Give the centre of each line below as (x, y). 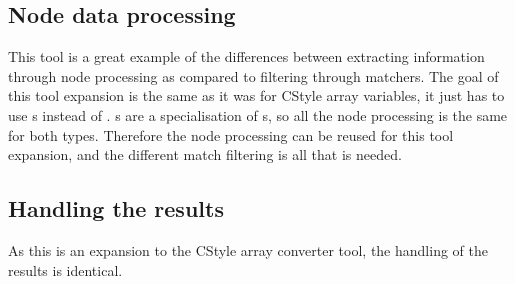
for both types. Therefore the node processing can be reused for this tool (231, 134)
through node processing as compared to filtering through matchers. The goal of (253, 75)
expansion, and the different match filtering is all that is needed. (205, 154)
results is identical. (65, 269)
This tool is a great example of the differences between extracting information (246, 56)
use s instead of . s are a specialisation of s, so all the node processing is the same (258, 114)
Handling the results (116, 208)
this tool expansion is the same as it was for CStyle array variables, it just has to (256, 95)
